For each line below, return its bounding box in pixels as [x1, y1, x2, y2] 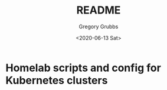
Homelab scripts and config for [5, 61, 162, 74]
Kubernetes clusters [5, 74, 108, 87]
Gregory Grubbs [78, 23, 119, 30]
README [76, 4, 121, 17]
